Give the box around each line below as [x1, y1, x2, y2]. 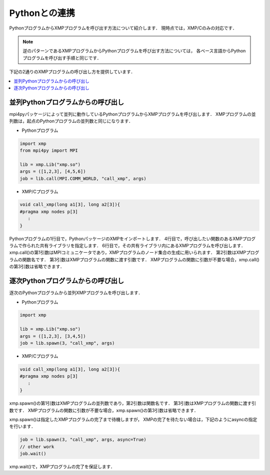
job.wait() [19, 451, 46, 457]
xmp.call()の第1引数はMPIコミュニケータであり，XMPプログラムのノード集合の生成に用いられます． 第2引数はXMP [9, 250, 246, 256]
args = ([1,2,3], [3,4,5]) [19, 333, 86, 339]
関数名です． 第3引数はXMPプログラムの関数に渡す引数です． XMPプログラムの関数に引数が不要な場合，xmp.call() [22, 256, 259, 262]
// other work [19, 444, 54, 450]
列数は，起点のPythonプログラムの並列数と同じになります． [9, 118, 133, 124]
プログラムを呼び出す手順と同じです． [22, 55, 102, 61]
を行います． [9, 424, 36, 430]
